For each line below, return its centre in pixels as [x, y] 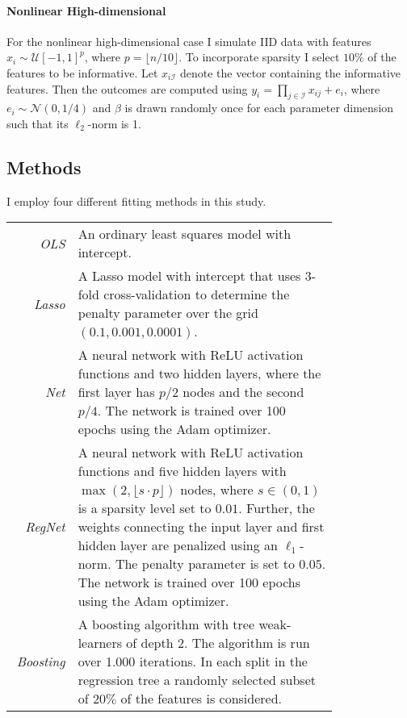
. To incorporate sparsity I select [259, 57]
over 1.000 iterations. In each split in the [193, 662]
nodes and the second [243, 392]
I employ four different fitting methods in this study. [136, 200]
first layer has [116, 392]
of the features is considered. [201, 699]
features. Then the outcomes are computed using [127, 88]
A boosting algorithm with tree [166, 624]
